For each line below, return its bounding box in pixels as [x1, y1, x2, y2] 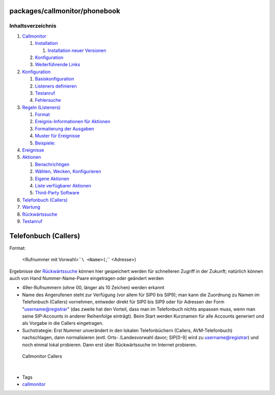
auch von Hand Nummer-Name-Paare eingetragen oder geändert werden [9, 275, 164, 281]
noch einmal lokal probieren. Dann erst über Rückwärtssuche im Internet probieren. [22, 342, 197, 348]
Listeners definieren [35, 83, 77, 89]
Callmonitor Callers [22, 353, 62, 359]
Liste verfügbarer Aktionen [35, 182, 91, 188]
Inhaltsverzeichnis [9, 22, 57, 30]
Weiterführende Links [35, 62, 80, 68]
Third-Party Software [35, 190, 80, 196]
